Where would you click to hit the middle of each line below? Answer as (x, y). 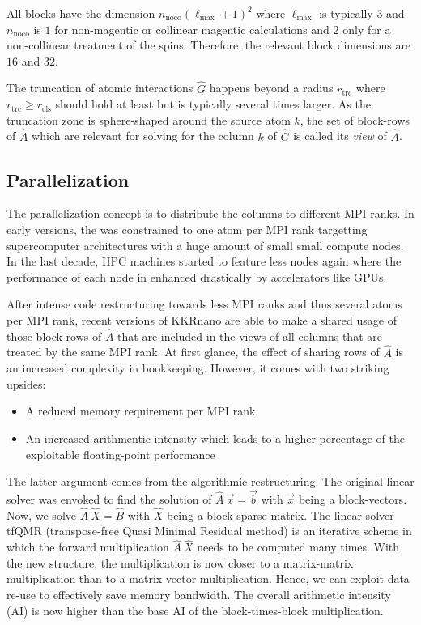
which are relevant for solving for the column (143, 136)
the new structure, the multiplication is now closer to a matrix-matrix (180, 562)
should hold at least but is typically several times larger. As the (213, 104)
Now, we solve (41, 514)
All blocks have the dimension (81, 13)
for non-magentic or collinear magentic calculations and (192, 29)
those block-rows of (54, 336)
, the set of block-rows (355, 119)
